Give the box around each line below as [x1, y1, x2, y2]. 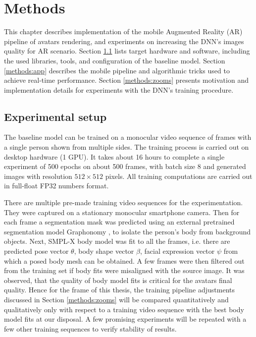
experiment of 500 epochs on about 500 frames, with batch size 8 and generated [4, 161, 246, 171]
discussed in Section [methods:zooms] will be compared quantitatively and [4, 294, 229, 304]
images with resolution [4, 170, 72, 181]
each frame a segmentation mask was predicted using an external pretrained [4, 217, 235, 227]
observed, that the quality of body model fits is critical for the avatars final [4, 275, 232, 285]
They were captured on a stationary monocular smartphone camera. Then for [4, 207, 240, 217]
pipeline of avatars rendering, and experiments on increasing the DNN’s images [4, 36, 244, 46]
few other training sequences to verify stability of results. [4, 323, 177, 334]
